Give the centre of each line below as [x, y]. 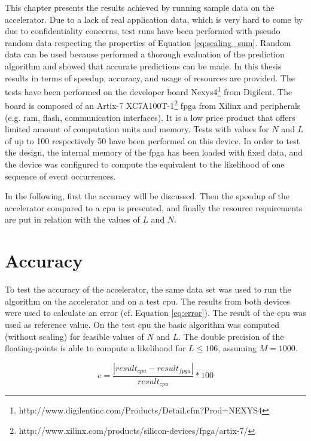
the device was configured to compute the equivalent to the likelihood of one [145, 164]
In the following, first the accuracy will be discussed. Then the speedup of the [147, 196]
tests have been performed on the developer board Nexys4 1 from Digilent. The [149, 91]
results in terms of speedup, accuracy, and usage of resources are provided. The [150, 77]
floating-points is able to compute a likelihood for [95, 348]
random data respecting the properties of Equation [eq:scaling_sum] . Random [148, 42]
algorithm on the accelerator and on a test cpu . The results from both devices [147, 301]
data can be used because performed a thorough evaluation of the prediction [145, 54]
